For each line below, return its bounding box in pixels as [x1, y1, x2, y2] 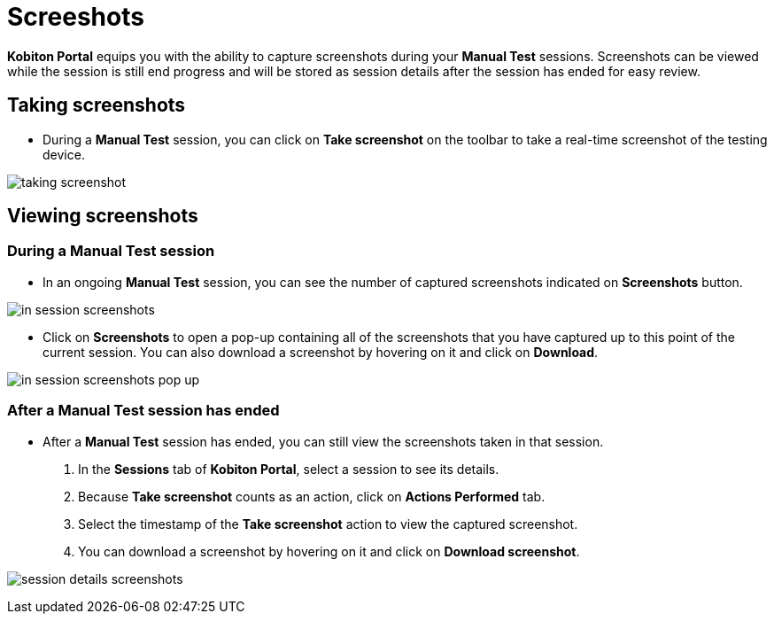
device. [43, 146, 85, 162]
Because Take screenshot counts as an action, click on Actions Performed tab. [78, 488, 546, 504]
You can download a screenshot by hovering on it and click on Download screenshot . [78, 543, 580, 559]
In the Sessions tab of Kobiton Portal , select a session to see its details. [78, 461, 499, 477]
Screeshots [7, 2, 144, 32]
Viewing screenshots [7, 205, 198, 228]
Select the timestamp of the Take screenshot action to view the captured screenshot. [78, 516, 578, 532]
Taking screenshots [7, 94, 186, 117]
